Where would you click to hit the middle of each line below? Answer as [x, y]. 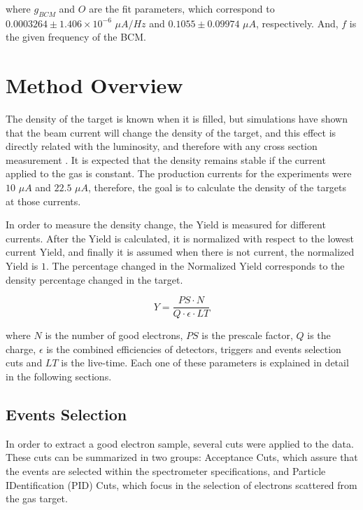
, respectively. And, [297, 23]
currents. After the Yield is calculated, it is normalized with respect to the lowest [180, 238]
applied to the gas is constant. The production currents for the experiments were [179, 173]
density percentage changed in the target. [94, 279]
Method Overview [94, 85]
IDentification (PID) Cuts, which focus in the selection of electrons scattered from [181, 484]
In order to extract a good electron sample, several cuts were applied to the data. [180, 443]
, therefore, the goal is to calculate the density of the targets [218, 187]
